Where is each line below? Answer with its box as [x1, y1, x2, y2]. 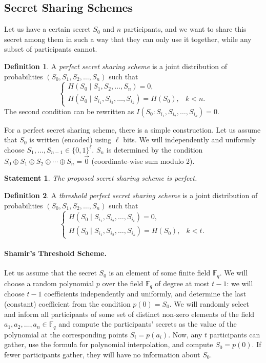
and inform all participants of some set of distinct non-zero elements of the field [4, 308, 255, 319]
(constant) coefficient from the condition [4, 298, 131, 309]
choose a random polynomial [4, 277, 94, 288]
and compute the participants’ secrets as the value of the [58, 318, 237, 329]
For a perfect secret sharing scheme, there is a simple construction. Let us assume [4, 124, 261, 135]
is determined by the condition [106, 144, 203, 155]
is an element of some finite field [109, 267, 211, 278]
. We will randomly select [169, 298, 250, 309]
